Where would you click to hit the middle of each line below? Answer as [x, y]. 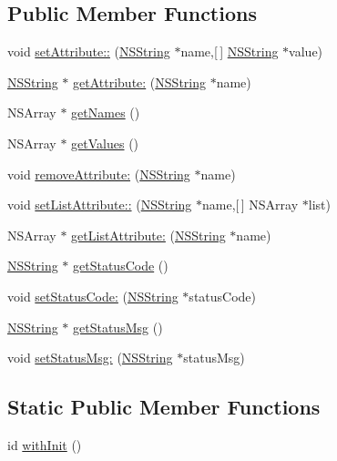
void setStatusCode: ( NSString [93, 296]
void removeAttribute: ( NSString [99, 174]
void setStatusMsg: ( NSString [90, 358]
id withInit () [45, 444]
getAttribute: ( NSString [139, 82]
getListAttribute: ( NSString [148, 235]
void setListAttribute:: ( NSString [100, 205]
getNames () [106, 113]
